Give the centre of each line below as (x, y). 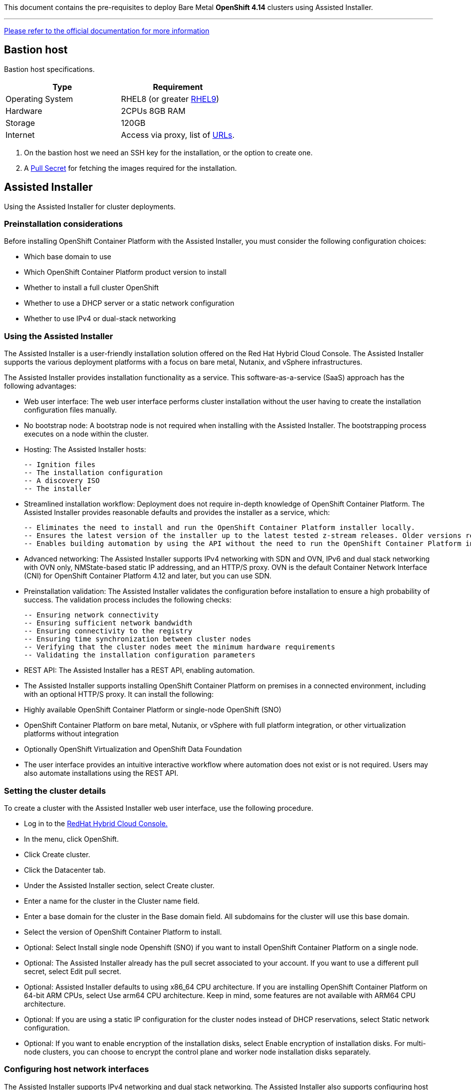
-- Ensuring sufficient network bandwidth (108, 623)
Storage (20, 123)
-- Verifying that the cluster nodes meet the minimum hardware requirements (180, 647)
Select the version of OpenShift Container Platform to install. (123, 932)
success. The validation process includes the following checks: (128, 600)
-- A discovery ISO (62, 481)
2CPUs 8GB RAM (153, 111)
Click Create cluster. (57, 854)
